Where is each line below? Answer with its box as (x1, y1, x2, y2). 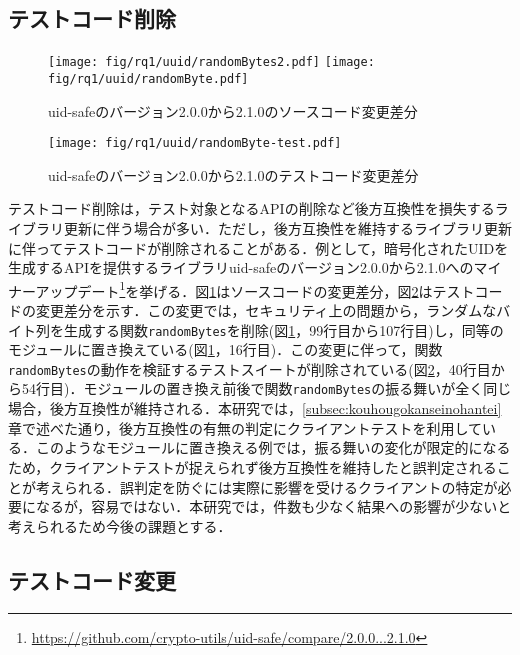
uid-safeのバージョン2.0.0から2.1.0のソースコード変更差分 (48, 100, 418, 121)
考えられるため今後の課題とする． (8, 515, 232, 536)
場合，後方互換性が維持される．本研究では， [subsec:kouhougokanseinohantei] (8, 398, 502, 419)
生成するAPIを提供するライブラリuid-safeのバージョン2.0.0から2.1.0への (8, 257, 474, 278)
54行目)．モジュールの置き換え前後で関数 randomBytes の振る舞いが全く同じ (21, 378, 512, 399)
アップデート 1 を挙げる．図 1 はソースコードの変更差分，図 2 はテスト (35, 277, 475, 301)
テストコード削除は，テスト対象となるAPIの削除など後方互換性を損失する (8, 198, 495, 219)
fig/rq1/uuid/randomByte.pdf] (48, 71, 249, 86)
